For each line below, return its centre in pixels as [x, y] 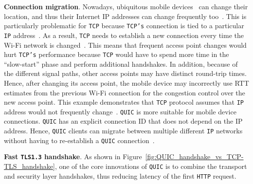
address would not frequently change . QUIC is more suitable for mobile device [120, 111]
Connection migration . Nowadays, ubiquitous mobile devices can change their [126, 6]
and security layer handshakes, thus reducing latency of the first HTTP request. [120, 175]
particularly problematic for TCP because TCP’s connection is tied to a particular [124, 26]
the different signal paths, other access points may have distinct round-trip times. [125, 73]
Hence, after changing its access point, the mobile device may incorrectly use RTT [126, 83]
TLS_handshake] [29, 166]
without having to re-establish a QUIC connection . [79, 140]
